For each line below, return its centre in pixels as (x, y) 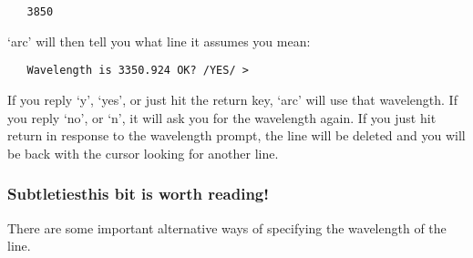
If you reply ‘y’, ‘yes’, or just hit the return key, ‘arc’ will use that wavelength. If (232, 99)
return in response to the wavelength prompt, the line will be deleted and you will (236, 135)
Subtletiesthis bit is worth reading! (138, 194)
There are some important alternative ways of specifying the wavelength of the (227, 227)
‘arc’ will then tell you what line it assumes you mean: (159, 41)
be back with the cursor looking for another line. (143, 153)
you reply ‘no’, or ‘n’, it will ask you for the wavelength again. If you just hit (222, 117)
